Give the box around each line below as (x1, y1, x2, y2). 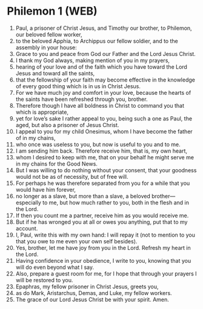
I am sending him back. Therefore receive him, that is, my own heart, (15, 147, 187, 154)
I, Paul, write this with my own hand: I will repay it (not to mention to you (15, 231, 196, 238)
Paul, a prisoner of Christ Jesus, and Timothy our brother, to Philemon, (15, 24, 193, 32)
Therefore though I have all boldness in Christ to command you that (15, 102, 184, 109)
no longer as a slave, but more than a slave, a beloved (15, 192, 150, 200)
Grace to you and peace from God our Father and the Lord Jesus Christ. (15, 50, 196, 57)
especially (15, 199, 42, 206)
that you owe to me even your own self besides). (15, 237, 138, 245)
